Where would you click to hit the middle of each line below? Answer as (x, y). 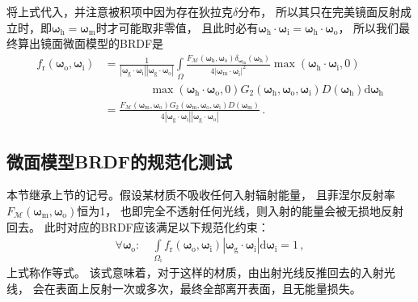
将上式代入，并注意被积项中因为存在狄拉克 (120, 11)
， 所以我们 (369, 27)
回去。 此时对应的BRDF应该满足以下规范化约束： (138, 226)
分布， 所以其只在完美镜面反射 (319, 11)
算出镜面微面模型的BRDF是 (91, 43)
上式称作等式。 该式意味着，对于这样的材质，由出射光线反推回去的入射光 (201, 272)
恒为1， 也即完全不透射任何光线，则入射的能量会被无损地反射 (240, 211)
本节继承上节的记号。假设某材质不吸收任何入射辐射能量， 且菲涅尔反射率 (201, 195)
